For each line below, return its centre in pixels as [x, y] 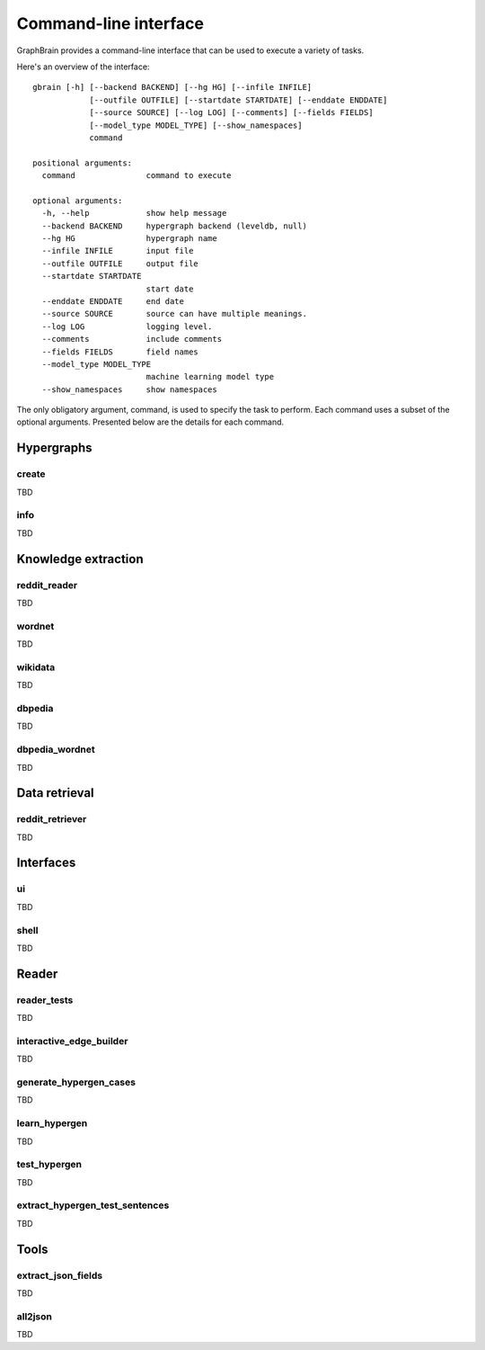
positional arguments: [83, 163]
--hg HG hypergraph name [129, 239]
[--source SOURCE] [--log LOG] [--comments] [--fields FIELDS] [231, 113]
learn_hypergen [52, 1123]
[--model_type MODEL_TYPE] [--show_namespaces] [196, 125]
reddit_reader [47, 585]
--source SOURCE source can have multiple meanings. [174, 314]
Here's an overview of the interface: [83, 67]
